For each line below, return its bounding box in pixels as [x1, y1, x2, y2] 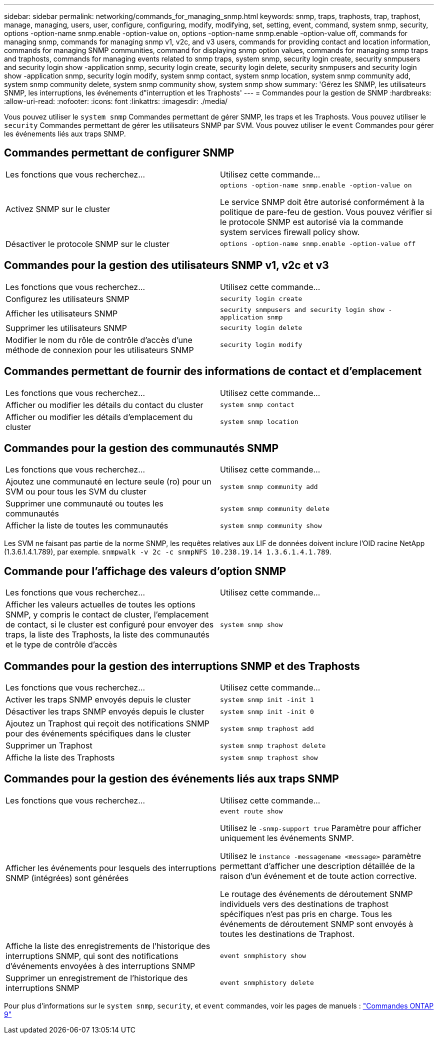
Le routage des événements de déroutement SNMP [220, 888, 413, 899]
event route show [220, 807, 283, 815]
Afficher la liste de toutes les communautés [5, 520, 168, 531]
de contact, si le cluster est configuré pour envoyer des [5, 619, 214, 630]
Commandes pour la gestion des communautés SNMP [4, 441, 279, 454]
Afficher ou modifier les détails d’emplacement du [5, 411, 193, 422]
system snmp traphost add [220, 724, 314, 732]
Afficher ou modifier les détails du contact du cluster [5, 399, 203, 410]
